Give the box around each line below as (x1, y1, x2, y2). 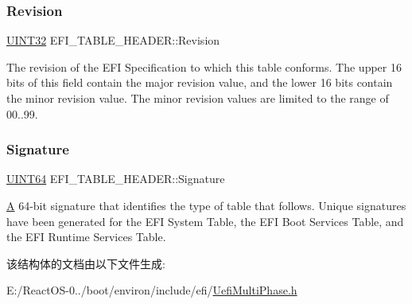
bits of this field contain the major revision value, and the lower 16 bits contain (6, 74, 393, 91)
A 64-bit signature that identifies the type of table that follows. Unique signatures (6, 197, 406, 213)
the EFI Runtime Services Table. (6, 228, 166, 245)
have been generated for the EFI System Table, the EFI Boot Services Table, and (6, 212, 404, 229)
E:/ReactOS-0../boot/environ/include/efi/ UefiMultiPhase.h (6, 282, 297, 298)
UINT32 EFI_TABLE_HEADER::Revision (6, 32, 220, 49)
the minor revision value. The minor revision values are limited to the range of (6, 90, 389, 106)
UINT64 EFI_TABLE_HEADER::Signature (6, 170, 225, 187)
